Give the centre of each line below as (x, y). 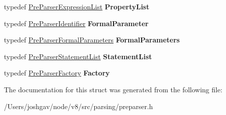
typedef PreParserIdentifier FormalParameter (76, 23)
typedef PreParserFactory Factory (57, 73)
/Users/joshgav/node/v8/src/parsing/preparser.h (78, 106)
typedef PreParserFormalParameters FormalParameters (92, 40)
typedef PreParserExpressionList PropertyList (77, 6)
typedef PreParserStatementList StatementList (78, 56)
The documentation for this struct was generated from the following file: (113, 89)
